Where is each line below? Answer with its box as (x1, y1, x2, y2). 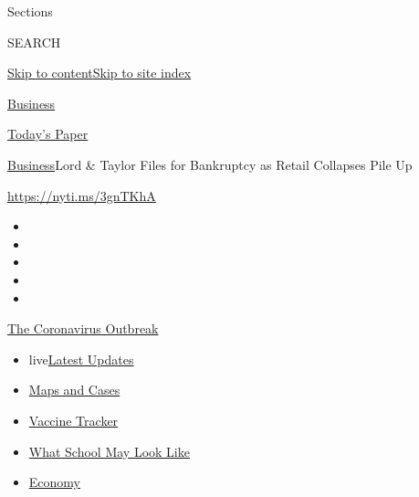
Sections (7, 2, 53, 20)
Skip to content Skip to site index (7, 63, 192, 82)
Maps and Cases (28, 380, 120, 399)
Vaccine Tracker (28, 410, 119, 429)
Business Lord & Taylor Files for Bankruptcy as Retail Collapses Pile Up (7, 154, 413, 174)
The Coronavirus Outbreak (7, 319, 159, 338)
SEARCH (7, 32, 61, 51)
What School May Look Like (28, 441, 190, 460)
